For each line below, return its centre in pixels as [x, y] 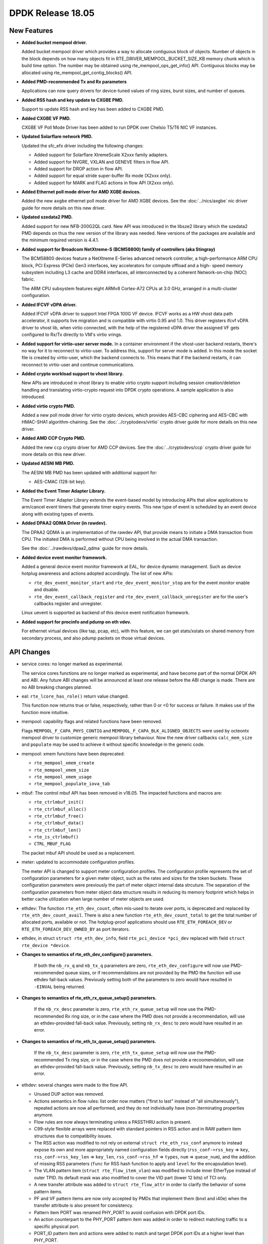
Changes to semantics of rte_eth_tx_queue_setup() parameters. [89, 1041]
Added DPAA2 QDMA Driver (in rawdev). [64, 523]
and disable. [47, 590]
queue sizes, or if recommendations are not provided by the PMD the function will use [153, 972]
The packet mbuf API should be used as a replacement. [78, 853]
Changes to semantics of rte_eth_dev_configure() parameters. [87, 954]
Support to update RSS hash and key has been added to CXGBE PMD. [93, 109]
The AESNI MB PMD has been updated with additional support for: [89, 472]
